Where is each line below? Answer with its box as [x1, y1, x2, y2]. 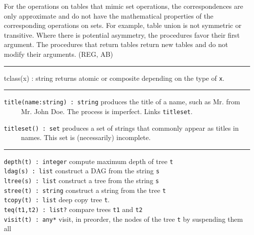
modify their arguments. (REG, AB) [4, 48, 113, 59]
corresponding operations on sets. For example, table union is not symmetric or [4, 20, 242, 30]
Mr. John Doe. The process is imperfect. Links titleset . [21, 106, 193, 116]
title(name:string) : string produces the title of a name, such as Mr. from [4, 96, 240, 107]
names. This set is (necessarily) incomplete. [21, 132, 151, 142]
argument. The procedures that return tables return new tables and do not [4, 39, 228, 49]
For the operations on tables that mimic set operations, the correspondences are [4, 1, 243, 11]
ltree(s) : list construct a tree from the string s [4, 175, 159, 186]
